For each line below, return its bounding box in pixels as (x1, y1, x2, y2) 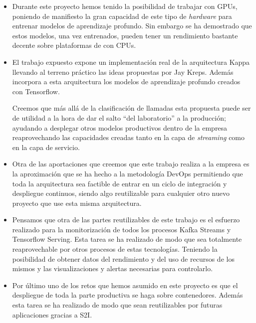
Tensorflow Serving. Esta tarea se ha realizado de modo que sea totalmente (12, 234, 242, 244)
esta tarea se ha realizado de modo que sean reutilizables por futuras (12, 300, 223, 310)
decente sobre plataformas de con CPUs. (12, 40, 136, 50)
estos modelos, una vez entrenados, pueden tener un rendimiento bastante (12, 30, 238, 40)
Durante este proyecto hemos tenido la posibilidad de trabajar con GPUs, (12, 1, 238, 11)
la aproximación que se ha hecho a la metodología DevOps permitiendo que (12, 168, 243, 178)
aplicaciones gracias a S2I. (12, 309, 92, 320)
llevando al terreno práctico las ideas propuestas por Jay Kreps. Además (12, 66, 234, 77)
